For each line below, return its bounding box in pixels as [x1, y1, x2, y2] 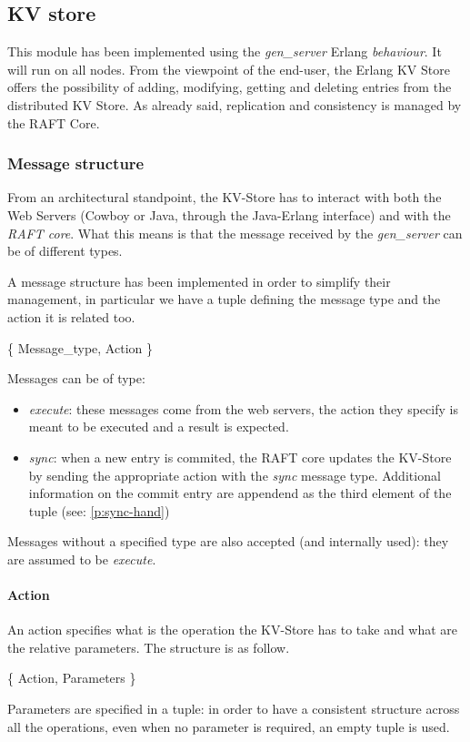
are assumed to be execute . [7, 549, 156, 568]
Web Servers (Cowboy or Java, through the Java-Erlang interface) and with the [7, 205, 451, 224]
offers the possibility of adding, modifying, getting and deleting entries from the [7, 77, 452, 97]
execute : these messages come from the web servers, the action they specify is [28, 399, 458, 418]
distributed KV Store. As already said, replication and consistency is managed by [7, 95, 462, 114]
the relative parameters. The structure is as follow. [7, 637, 290, 656]
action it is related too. [7, 307, 135, 326]
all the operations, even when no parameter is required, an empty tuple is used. [7, 717, 450, 736]
